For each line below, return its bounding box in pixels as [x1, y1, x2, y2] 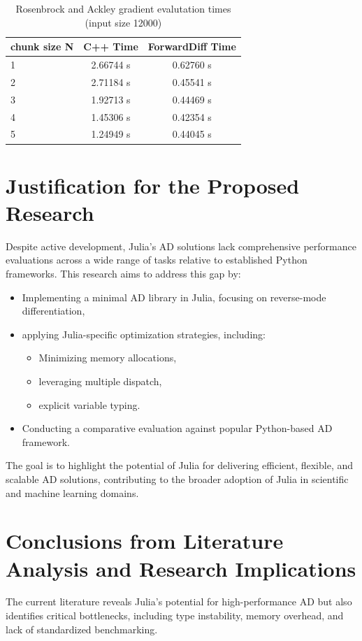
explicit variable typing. [38, 397, 140, 412]
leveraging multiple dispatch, [38, 373, 162, 388]
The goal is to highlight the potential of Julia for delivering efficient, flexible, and [6, 458, 353, 473]
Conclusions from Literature [6, 526, 284, 555]
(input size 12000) [85, 15, 162, 29]
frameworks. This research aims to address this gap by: [6, 266, 241, 280]
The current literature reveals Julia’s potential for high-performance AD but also [6, 594, 352, 609]
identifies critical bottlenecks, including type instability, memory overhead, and [6, 608, 344, 623]
